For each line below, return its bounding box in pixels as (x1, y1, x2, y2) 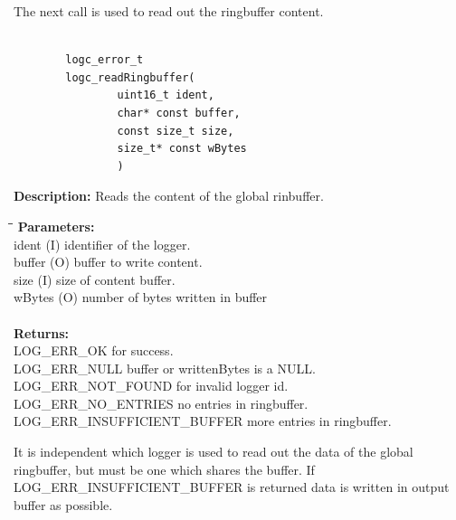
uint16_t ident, (117, 89, 214, 102)
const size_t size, (117, 124, 234, 137)
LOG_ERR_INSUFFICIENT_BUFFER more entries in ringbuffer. (14, 411, 392, 430)
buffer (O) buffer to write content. (14, 252, 203, 271)
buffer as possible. (14, 495, 113, 514)
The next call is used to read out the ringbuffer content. (14, 2, 324, 20)
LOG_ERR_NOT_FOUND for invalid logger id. (14, 376, 289, 395)
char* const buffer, (117, 106, 241, 119)
